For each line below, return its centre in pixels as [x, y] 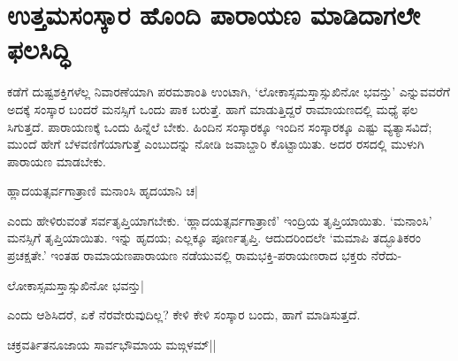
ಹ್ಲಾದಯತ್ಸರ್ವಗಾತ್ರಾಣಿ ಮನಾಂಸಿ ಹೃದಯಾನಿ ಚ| [103, 191]
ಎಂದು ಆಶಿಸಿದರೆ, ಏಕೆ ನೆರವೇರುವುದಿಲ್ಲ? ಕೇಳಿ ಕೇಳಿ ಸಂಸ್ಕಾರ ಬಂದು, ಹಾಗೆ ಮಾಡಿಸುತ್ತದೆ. [184, 315]
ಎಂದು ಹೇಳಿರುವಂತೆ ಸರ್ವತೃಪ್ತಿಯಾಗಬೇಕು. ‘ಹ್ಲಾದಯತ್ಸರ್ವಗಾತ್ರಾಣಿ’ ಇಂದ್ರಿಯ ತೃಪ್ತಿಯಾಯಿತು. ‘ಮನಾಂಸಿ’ [220, 220]
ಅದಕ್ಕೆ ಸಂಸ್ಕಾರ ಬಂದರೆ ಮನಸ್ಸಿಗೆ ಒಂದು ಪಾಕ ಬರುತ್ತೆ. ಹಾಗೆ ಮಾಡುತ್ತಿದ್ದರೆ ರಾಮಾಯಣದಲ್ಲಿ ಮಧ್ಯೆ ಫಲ [213, 108]
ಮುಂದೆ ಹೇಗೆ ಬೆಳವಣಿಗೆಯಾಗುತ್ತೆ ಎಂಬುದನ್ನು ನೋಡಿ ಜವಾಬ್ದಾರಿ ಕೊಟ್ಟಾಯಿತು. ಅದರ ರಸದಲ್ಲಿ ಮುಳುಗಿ [216, 144]
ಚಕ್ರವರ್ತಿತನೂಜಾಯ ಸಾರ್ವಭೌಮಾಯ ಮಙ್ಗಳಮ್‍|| [112, 344]
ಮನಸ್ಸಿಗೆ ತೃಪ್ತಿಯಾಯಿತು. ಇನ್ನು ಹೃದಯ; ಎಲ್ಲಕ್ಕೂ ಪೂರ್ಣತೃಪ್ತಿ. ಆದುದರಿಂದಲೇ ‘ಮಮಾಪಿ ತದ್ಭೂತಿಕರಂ [214, 238]
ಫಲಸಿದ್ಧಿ [39, 49]
